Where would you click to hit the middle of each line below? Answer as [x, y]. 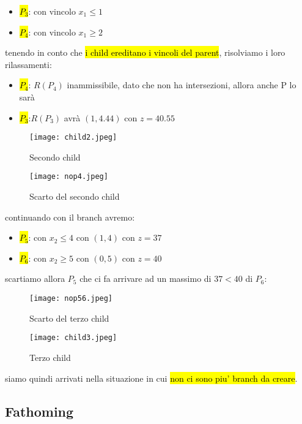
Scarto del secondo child [75, 196]
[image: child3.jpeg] [73, 338]
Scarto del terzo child [69, 318]
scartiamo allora [35, 278]
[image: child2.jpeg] [73, 138]
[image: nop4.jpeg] [69, 177]
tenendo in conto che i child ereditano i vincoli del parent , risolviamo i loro [145, 52]
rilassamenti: [28, 64]
